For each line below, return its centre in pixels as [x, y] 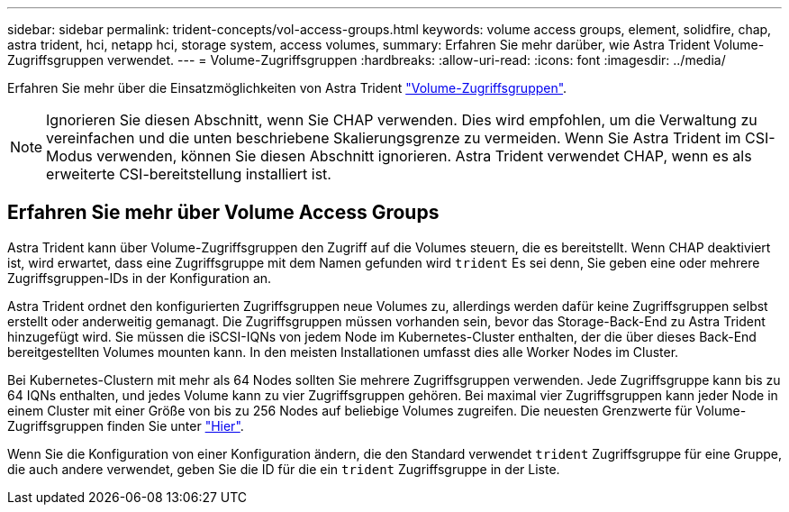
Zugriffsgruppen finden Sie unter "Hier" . [126, 425]
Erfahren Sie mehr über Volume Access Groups [223, 213]
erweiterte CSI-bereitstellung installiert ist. [189, 174]
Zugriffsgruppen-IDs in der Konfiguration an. [140, 278]
